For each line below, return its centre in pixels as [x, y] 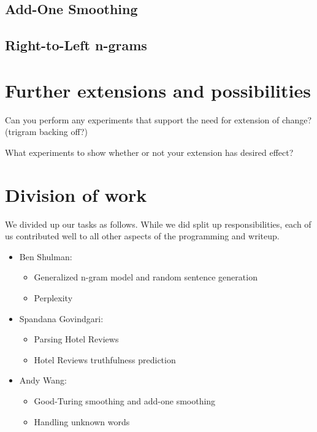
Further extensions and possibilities [158, 90]
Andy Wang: [43, 380]
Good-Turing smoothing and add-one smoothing [125, 400]
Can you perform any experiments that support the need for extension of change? [158, 119]
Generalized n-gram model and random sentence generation [146, 277]
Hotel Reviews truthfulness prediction [105, 359]
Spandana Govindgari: [61, 318]
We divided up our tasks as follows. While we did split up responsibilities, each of [158, 224]
